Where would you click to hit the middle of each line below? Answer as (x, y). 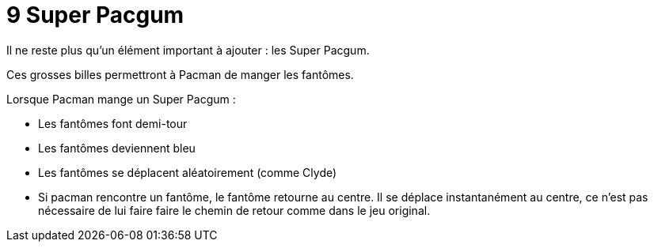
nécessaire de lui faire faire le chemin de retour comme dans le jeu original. (234, 210)
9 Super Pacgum (95, 15)
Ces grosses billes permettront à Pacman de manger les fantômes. (180, 74)
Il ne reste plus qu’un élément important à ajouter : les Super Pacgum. (188, 50)
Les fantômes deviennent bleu (117, 148)
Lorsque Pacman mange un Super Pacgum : (121, 99)
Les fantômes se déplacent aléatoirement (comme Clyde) (188, 172)
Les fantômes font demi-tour (113, 123)
